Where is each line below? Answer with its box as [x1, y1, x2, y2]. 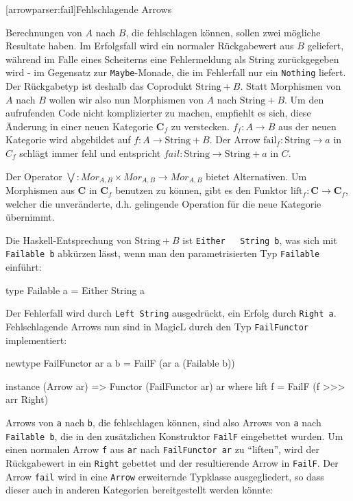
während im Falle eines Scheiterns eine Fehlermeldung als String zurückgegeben [5, 51, 339, 66]
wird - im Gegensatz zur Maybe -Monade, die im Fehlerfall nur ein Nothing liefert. [5, 65, 346, 80]
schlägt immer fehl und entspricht [19, 146, 161, 160]
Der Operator [5, 169, 62, 183]
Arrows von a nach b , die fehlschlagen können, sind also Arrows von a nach [5, 415, 321, 430]
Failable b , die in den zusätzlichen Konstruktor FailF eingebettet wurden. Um [5, 428, 343, 443]
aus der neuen [278, 119, 337, 133]
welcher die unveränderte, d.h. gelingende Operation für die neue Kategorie [5, 196, 321, 210]
